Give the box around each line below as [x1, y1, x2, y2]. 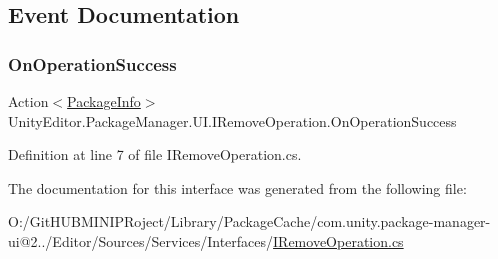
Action [8, 91, 49, 111]
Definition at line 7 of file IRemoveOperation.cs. [8, 144, 302, 165]
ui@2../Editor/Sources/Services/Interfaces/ [8, 230, 274, 251]
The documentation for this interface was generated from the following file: [8, 177, 467, 198]
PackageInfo [67, 91, 141, 111]
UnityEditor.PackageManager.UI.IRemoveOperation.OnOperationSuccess [8, 110, 457, 131]
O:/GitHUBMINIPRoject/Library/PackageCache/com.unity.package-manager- [8, 211, 491, 232]
